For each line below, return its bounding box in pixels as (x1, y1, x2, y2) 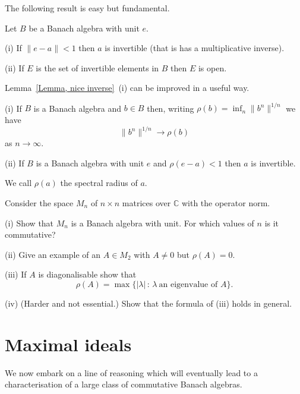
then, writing (147, 102, 194, 114)
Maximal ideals (5, 332, 132, 356)
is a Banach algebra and (33, 102, 122, 114)
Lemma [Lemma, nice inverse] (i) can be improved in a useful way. (5, 81, 250, 94)
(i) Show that (5, 216, 54, 229)
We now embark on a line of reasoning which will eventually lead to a (5, 366, 258, 379)
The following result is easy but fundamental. (5, 2, 170, 14)
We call (5, 176, 32, 189)
